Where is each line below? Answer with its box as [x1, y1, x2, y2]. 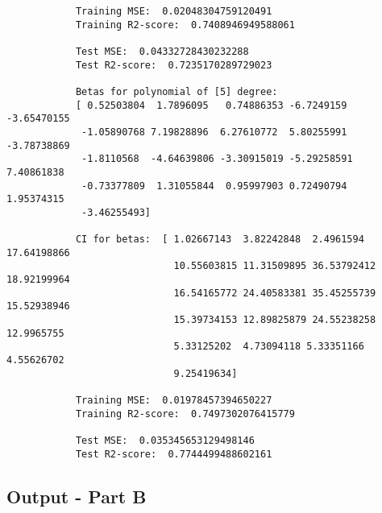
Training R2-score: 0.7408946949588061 [75, 19, 295, 31]
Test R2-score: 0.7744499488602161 [75, 448, 272, 460]
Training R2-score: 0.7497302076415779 [75, 408, 295, 420]
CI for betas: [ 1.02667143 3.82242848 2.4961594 [75, 234, 364, 246]
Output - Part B [6, 483, 147, 508]
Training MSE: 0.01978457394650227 [75, 395, 272, 407]
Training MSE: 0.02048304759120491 [75, 6, 272, 17]
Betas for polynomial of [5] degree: [75, 85, 278, 97]
